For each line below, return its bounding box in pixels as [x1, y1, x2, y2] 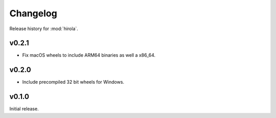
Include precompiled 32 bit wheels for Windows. [22, 79, 125, 85]
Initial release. [9, 106, 39, 112]
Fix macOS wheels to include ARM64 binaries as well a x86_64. [22, 52, 156, 58]
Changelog [9, 8, 57, 19]
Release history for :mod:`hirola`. [9, 26, 79, 32]
